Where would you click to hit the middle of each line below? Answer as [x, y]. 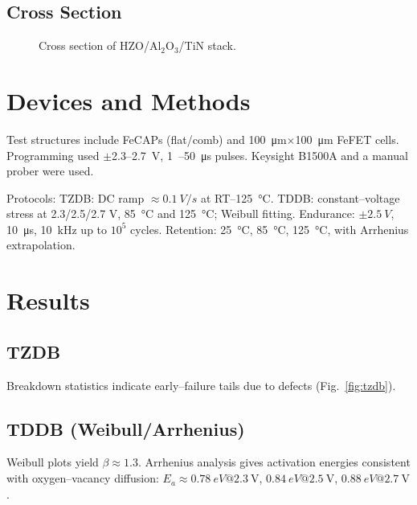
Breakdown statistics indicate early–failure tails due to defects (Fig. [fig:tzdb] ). [201, 385]
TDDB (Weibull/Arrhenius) [126, 428]
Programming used [53, 155]
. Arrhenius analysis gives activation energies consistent [274, 462]
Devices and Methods [129, 100]
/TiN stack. [207, 45]
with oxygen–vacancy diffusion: [83, 478]
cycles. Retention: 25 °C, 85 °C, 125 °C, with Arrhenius [270, 229]
